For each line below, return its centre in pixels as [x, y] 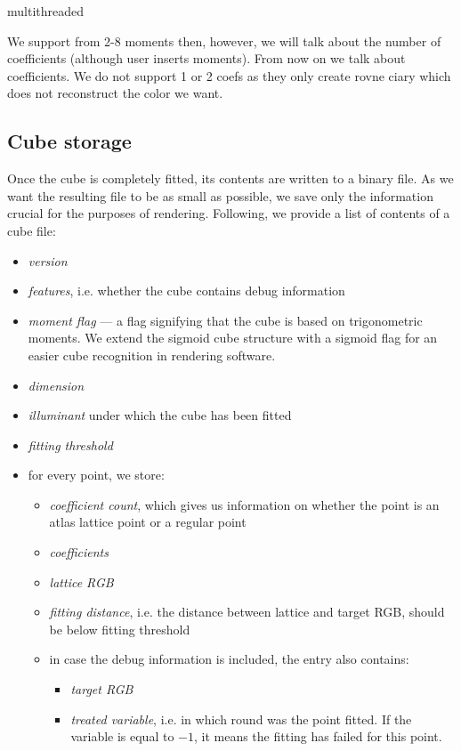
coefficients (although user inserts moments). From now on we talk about [206, 58]
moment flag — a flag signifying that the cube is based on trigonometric [225, 320]
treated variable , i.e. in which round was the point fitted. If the [241, 719]
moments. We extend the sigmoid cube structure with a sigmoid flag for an [233, 338]
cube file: [32, 230]
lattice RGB [81, 581]
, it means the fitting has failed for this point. [318, 736]
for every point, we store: [96, 475]
